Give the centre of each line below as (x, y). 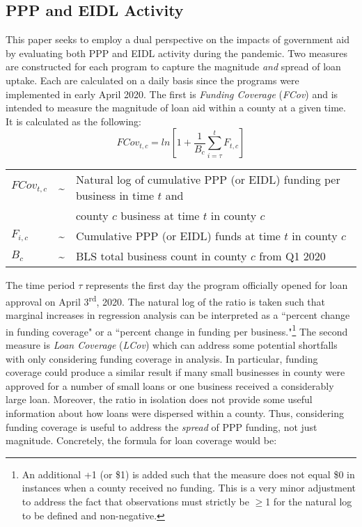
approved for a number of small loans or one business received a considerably (170, 385)
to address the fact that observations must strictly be (135, 501)
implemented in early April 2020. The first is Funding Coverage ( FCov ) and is (172, 94)
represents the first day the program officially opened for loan (217, 285)
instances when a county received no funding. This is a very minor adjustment (189, 488)
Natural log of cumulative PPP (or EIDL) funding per (208, 180)
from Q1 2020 (292, 256)
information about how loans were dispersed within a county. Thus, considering (175, 413)
